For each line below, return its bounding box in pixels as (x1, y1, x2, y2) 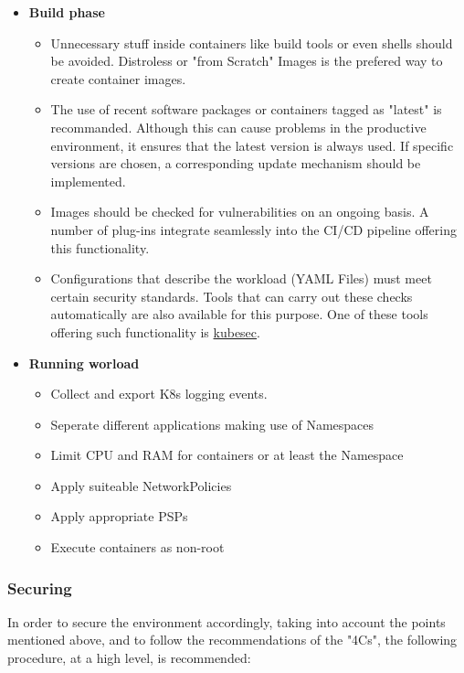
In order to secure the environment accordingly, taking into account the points (7, 612, 446, 631)
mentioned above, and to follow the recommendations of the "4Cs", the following (7, 630, 458, 649)
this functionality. (50, 238, 150, 257)
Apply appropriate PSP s (50, 507, 188, 526)
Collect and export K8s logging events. (50, 384, 268, 403)
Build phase (28, 3, 105, 21)
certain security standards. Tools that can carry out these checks (50, 286, 413, 305)
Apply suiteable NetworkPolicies (50, 475, 232, 495)
